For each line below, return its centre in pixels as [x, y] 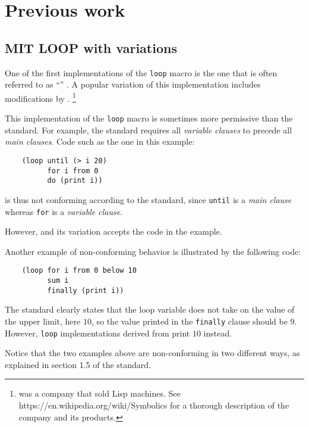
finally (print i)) [86, 290]
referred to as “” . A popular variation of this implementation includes [133, 84]
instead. [218, 333]
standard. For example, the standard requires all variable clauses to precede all [149, 130]
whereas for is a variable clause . [64, 211]
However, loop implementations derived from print [97, 333]
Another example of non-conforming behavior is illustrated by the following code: [153, 251]
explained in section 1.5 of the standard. [78, 364]
